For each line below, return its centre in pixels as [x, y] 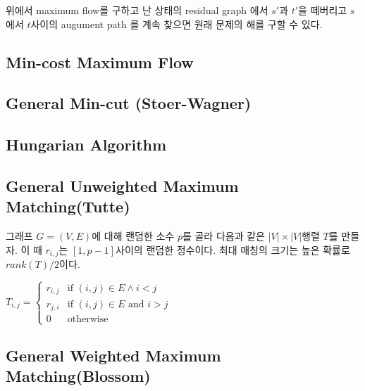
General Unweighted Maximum [122, 185]
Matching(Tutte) [68, 206]
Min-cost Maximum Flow [100, 62]
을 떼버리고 [323, 10]
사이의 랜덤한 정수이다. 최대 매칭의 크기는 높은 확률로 [233, 249]
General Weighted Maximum [113, 355]
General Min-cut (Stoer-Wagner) [129, 103]
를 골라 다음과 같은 [223, 236]
